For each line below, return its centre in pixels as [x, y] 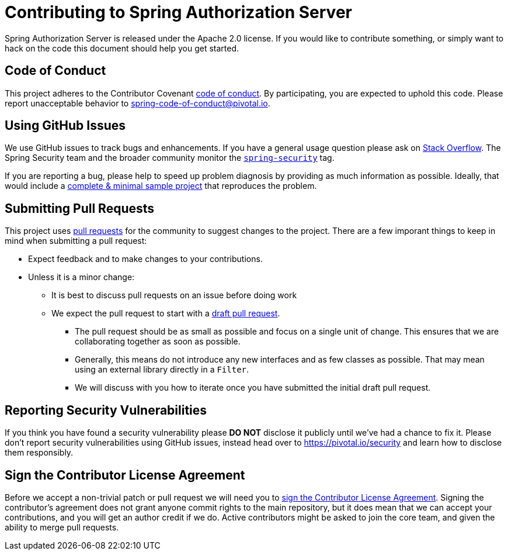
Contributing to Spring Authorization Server [178, 12]
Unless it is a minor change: [81, 277]
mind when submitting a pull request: [76, 241]
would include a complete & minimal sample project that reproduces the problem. [161, 186]
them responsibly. [39, 453]
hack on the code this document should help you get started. [122, 48]
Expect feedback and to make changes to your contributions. [145, 259]
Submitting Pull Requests [80, 208]
